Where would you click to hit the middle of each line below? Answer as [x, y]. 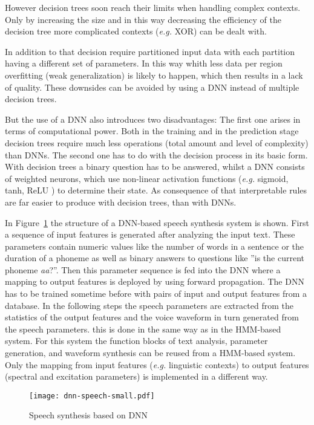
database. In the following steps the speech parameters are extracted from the [149, 305]
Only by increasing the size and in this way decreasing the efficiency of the [143, 19]
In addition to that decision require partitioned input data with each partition [150, 51]
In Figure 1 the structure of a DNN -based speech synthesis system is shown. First [157, 222]
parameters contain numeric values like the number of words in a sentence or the [154, 246]
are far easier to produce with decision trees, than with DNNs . [121, 202]
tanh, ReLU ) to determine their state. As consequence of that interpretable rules [156, 190]
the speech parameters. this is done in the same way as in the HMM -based [143, 329]
